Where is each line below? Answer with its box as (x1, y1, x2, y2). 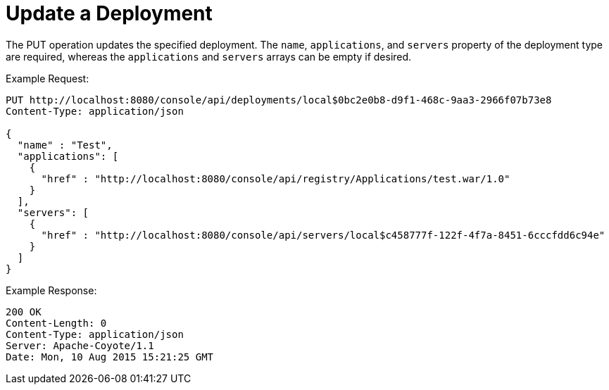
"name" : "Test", (17, 139, 113, 151)
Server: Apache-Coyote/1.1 (6, 339, 154, 351)
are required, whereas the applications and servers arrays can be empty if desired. (6, 50, 412, 63)
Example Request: (6, 72, 89, 84)
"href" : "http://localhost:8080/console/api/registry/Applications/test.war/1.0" (41, 172, 510, 184)
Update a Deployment (6, 1, 213, 25)
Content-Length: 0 (6, 317, 107, 329)
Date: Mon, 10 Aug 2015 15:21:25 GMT (6, 351, 214, 363)
